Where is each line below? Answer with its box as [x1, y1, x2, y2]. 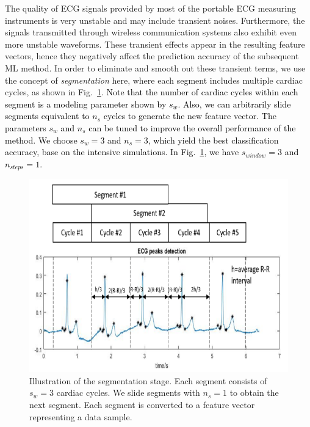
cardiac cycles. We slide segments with [56, 386, 200, 399]
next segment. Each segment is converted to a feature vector [29, 398, 255, 411]
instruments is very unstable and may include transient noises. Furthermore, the [5, 13, 305, 26]
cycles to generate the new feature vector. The [103, 109, 276, 122]
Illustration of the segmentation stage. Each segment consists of [29, 374, 267, 387]
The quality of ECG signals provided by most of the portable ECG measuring [5, 2, 297, 14]
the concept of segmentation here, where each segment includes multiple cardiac [5, 73, 303, 86]
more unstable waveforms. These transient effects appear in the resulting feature [5, 37, 305, 50]
